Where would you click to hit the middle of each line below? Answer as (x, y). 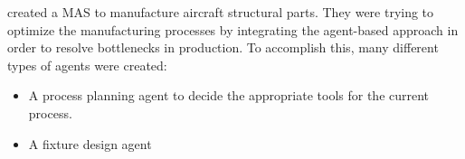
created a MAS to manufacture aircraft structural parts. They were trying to (221, 12)
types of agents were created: (87, 65)
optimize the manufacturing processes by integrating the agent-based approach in (233, 29)
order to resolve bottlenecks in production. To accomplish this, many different (223, 47)
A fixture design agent (90, 143)
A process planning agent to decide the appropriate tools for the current (229, 95)
